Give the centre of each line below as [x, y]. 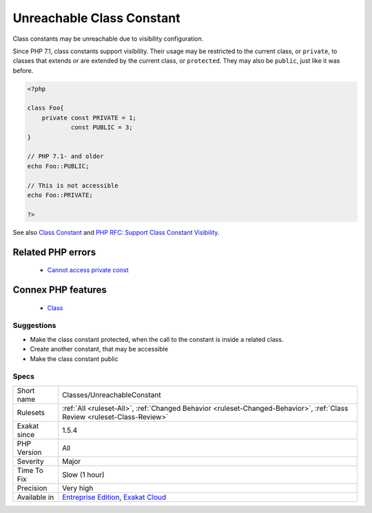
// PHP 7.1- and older [65, 156]
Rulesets [31, 412]
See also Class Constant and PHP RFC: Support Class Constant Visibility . [116, 232]
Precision [32, 488]
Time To [30, 470]
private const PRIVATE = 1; [89, 118]
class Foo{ [45, 108]
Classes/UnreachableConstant [112, 395]
